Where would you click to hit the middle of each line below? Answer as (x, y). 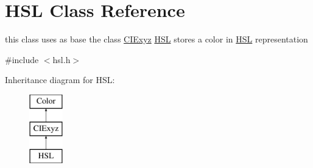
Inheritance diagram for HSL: (60, 80)
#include (22, 59)
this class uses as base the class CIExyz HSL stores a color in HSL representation (156, 39)
